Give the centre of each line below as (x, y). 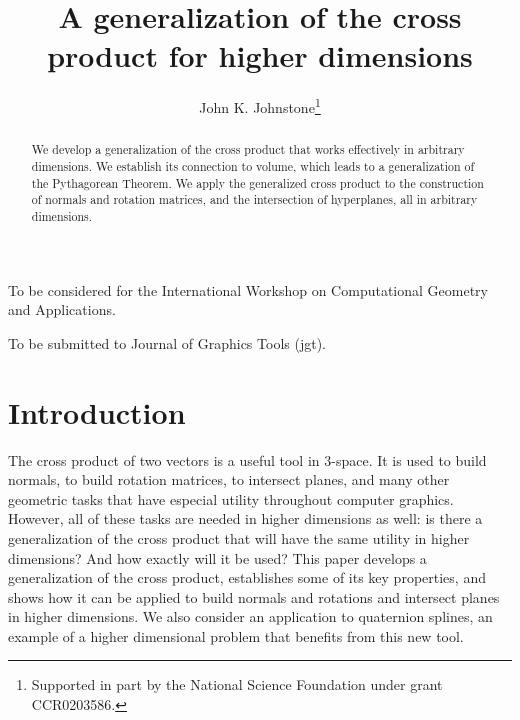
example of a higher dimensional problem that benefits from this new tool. (236, 635)
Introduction (97, 411)
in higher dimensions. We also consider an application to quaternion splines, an (250, 616)
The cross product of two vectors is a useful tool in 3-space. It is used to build (247, 459)
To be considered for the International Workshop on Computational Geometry (248, 289)
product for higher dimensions (260, 55)
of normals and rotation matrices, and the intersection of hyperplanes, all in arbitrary (254, 199)
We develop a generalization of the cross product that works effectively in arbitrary (248, 149)
